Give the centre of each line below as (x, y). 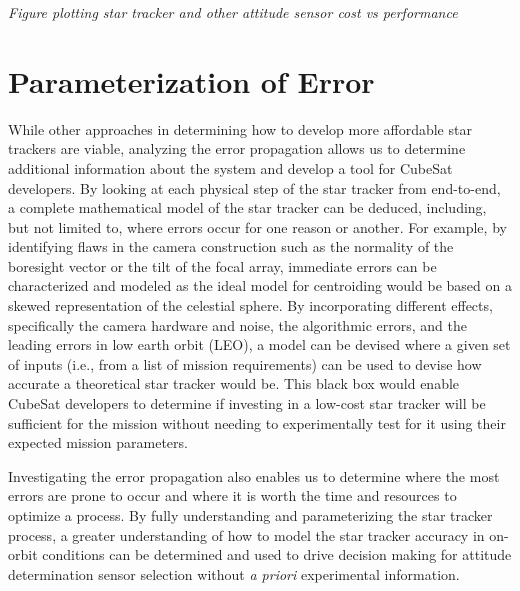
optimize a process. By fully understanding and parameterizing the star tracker (250, 515)
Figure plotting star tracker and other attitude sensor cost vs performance (233, 12)
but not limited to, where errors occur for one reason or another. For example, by (257, 226)
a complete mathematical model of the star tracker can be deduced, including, (247, 207)
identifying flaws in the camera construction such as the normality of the (231, 246)
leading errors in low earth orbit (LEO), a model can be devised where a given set (259, 344)
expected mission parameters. (98, 442)
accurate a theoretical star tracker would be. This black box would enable (234, 383)
